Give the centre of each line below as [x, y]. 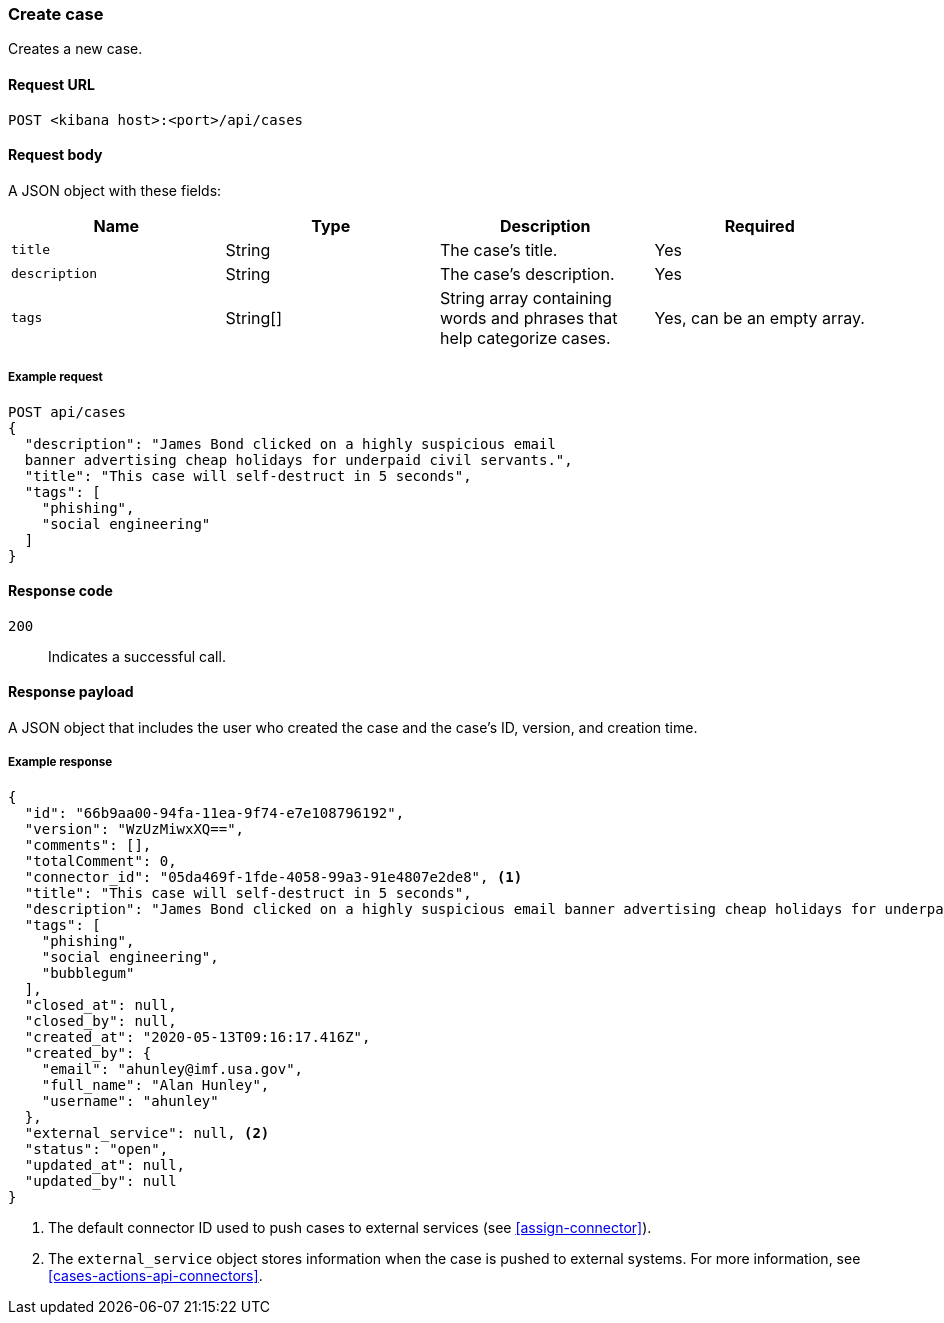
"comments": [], [88, 844]
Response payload [71, 692]
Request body [55, 155]
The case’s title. [499, 249]
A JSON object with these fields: [115, 190]
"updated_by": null [100, 1180]
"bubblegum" [88, 972]
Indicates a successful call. [137, 656]
